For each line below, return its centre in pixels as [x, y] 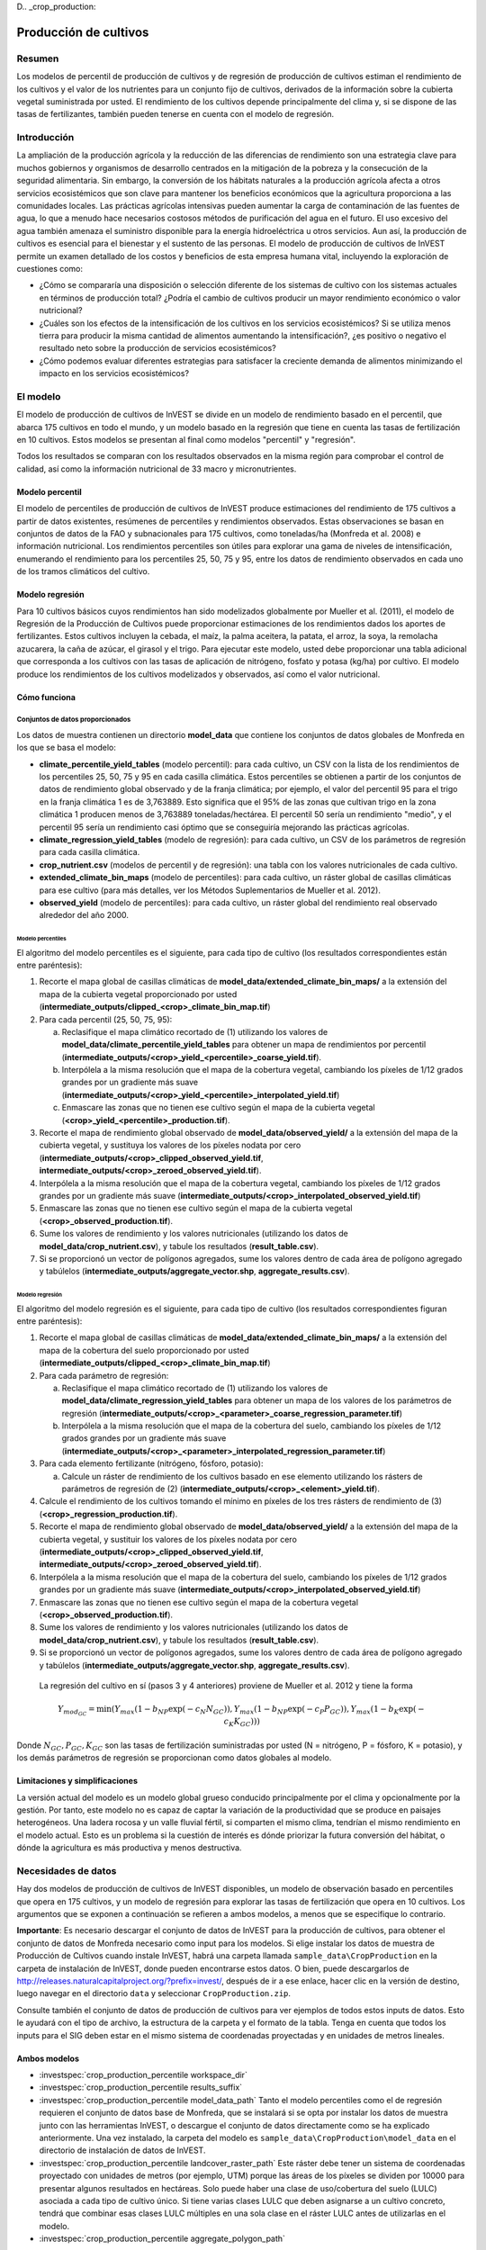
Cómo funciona [46, 697]
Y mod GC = [76, 1711]
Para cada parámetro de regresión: [104, 1375]
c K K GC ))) [242, 1723]
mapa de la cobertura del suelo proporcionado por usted [144, 1350]
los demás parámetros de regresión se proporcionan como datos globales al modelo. [174, 1758]
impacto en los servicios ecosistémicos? [114, 373]
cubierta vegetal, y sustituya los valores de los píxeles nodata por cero [170, 1145]
